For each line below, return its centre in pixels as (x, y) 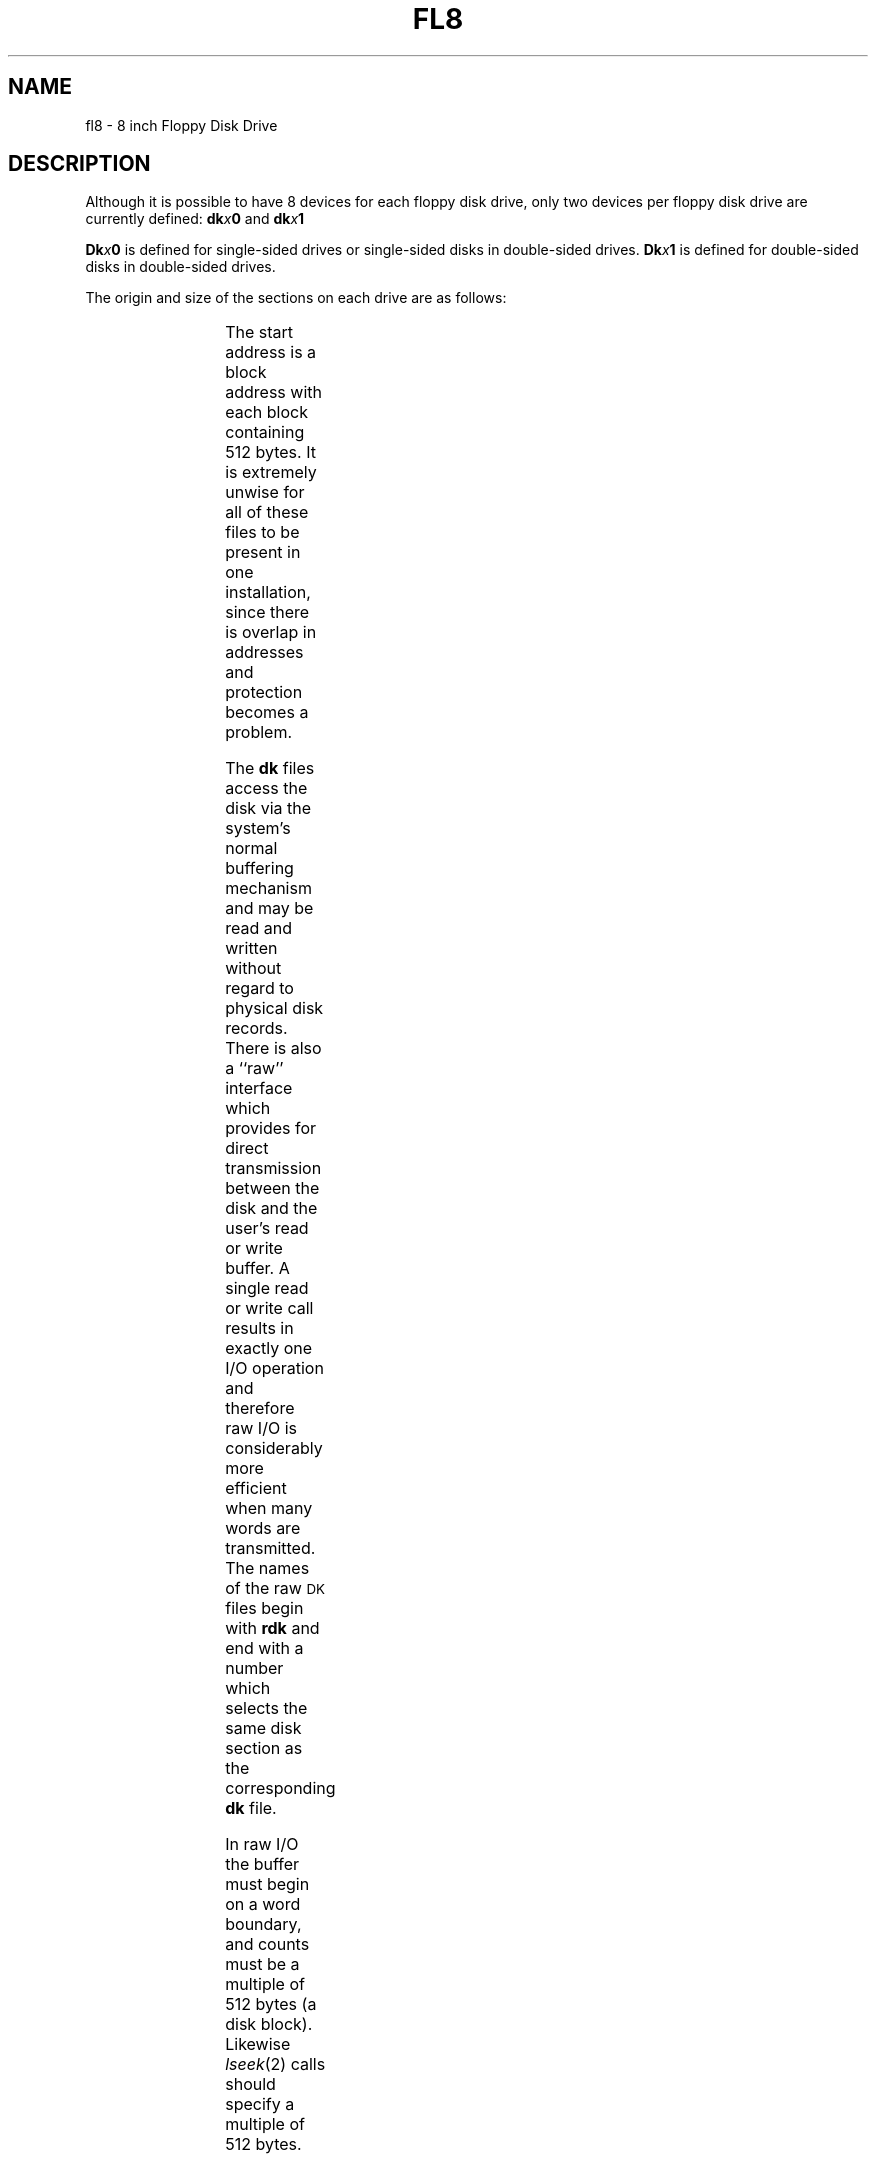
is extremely (271, 472)
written (251, 948)
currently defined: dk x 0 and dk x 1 (195, 219)
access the (266, 788)
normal (251, 848)
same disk (263, 1728)
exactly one (269, 1348)
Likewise (258, 2044)
